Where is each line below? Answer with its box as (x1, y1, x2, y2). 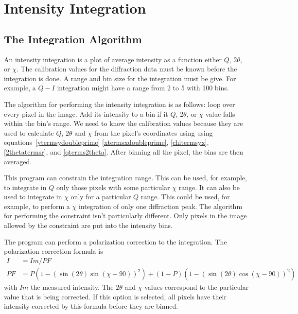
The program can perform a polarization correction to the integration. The (4, 236, 227, 246)
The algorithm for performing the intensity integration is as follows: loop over (4, 99, 235, 109)
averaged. (4, 156, 32, 166)
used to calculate (4, 127, 54, 138)
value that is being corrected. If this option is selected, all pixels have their (4, 291, 227, 301)
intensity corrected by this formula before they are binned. (4, 301, 178, 311)
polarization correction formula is (4, 246, 103, 256)
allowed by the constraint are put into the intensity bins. (4, 220, 173, 230)
